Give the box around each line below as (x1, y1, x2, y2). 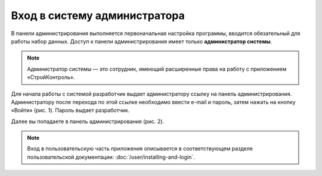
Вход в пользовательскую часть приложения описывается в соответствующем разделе (27, 145, 253, 152)
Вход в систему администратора (11, 9, 185, 22)
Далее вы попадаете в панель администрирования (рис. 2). (11, 118, 164, 125)
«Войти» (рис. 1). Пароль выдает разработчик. (11, 107, 130, 114)
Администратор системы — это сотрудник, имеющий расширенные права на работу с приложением (27, 65, 287, 73)
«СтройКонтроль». (27, 74, 75, 81)
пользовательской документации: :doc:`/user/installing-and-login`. (27, 153, 195, 161)
